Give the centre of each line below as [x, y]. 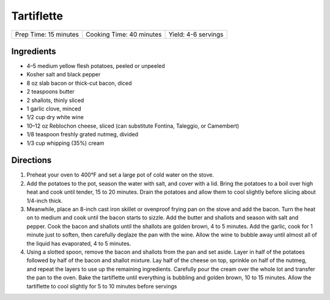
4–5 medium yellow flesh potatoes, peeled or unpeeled [96, 66]
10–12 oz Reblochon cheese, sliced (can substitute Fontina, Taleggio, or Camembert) [133, 126]
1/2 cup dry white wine [55, 117]
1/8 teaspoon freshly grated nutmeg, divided [82, 134]
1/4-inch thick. [45, 200]
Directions [31, 160]
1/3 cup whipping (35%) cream [65, 143]
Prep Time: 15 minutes [47, 34]
